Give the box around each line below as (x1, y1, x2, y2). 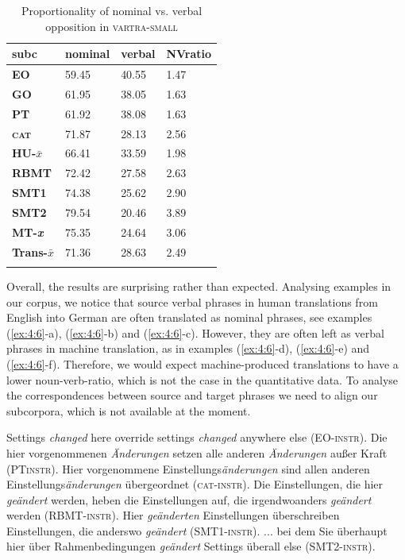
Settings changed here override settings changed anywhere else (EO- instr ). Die (6, 429, 388, 446)
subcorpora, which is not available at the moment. (6, 402, 251, 419)
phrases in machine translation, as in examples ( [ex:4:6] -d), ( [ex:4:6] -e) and (6, 340, 370, 357)
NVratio (166, 45, 212, 62)
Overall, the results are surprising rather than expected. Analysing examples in (6, 277, 391, 294)
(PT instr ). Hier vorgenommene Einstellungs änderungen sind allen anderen (6, 460, 370, 477)
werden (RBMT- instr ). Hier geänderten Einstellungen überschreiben (6, 507, 340, 523)
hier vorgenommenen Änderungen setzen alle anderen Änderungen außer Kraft (6, 444, 388, 461)
